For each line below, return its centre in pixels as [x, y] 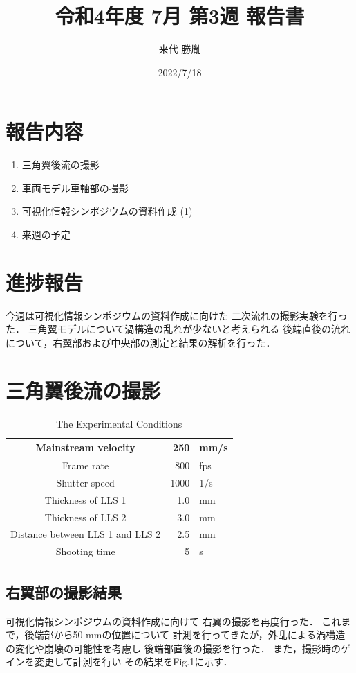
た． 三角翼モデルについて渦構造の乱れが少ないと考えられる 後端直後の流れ [178, 329]
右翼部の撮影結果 [64, 592]
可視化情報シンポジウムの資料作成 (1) [107, 211]
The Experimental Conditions [119, 423]
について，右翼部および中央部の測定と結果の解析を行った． [141, 342]
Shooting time [85, 551]
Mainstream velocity [85, 447]
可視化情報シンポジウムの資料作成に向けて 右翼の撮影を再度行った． [162, 621]
